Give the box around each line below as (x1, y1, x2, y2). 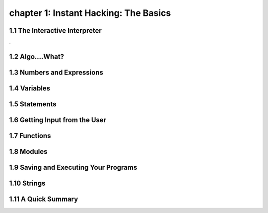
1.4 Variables (9, 84, 51, 92)
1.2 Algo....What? (9, 52, 65, 61)
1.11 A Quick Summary (9, 195, 78, 204)
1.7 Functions (9, 132, 51, 140)
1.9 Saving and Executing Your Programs (9, 163, 137, 171)
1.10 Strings (9, 179, 46, 187)
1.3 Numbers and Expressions (9, 68, 104, 76)
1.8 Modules (9, 147, 48, 156)
